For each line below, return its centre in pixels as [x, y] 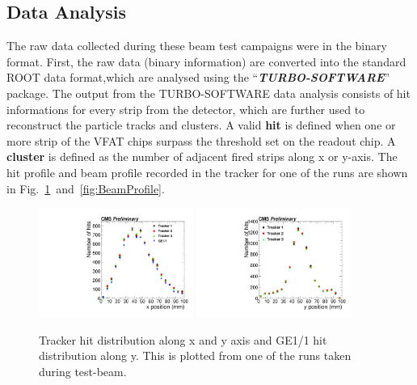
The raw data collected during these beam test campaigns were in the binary [197, 46]
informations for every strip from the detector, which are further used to [186, 109]
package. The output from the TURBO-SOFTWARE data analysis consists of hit [208, 93]
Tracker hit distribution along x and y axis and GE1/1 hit [183, 339]
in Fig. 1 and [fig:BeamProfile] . [86, 188]
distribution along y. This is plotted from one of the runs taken [195, 355]
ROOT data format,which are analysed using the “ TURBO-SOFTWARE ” [198, 77]
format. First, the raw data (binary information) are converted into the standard [206, 61]
